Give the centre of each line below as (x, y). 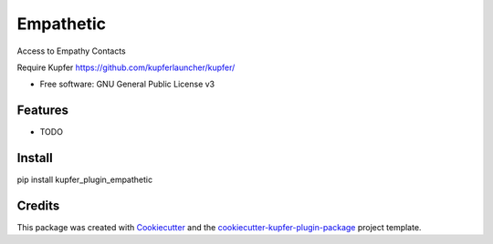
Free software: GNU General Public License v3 (127, 84)
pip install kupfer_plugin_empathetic (85, 180)
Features (42, 111)
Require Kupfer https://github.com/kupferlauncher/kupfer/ (126, 67)
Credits (38, 205)
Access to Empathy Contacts (72, 51)
